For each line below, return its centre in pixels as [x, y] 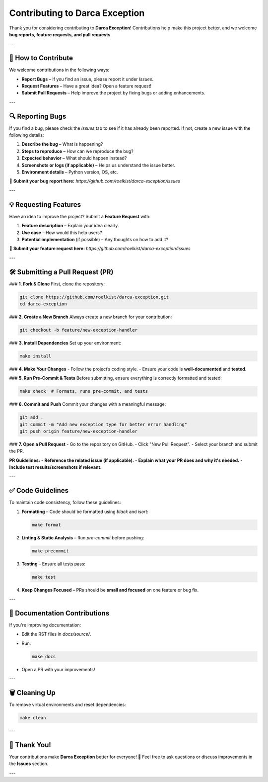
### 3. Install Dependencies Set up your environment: [65, 343]
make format [47, 525]
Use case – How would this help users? [62, 232]
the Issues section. [29, 764]
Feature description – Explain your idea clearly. [70, 226]
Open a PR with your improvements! [58, 669]
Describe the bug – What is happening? [62, 144]
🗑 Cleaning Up [32, 693]
